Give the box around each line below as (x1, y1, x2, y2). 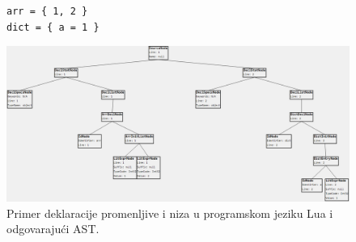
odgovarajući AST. (6, 220, 100, 237)
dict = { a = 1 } (6, 21, 100, 33)
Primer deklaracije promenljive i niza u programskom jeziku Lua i (6, 204, 333, 221)
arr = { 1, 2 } (6, 6, 88, 17)
